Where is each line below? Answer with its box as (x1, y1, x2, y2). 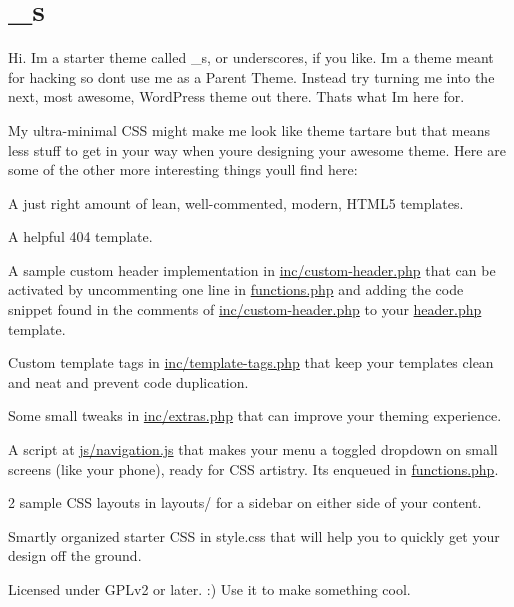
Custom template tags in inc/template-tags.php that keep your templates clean (8, 352, 494, 373)
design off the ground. (8, 545, 142, 566)
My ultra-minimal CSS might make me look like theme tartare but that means (8, 119, 491, 140)
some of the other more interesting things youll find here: (8, 159, 358, 180)
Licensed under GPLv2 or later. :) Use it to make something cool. (8, 579, 411, 599)
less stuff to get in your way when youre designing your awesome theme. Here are (8, 139, 506, 160)
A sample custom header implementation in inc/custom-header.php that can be (8, 259, 496, 280)
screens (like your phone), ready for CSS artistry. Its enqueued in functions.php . (8, 458, 499, 479)
